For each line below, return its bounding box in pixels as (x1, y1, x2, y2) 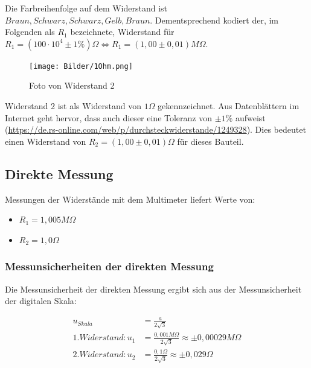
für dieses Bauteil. (177, 135, 244, 147)
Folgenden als (5, 25, 55, 38)
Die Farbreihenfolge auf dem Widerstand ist (5, 2, 168, 14)
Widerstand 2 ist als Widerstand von (5, 100, 141, 112)
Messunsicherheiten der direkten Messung (5, 259, 214, 274)
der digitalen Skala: (5, 294, 77, 307)
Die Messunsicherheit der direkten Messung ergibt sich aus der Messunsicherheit (5, 282, 302, 295)
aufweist (235, 111, 266, 124)
